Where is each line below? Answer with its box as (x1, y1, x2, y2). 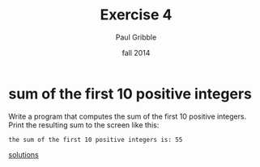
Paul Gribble (115, 32, 157, 42)
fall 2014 (121, 48, 151, 57)
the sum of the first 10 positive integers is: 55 (8, 136, 183, 144)
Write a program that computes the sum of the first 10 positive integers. (8, 111, 247, 121)
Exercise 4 (100, 6, 173, 24)
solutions (8, 149, 39, 159)
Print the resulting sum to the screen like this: (8, 119, 160, 130)
